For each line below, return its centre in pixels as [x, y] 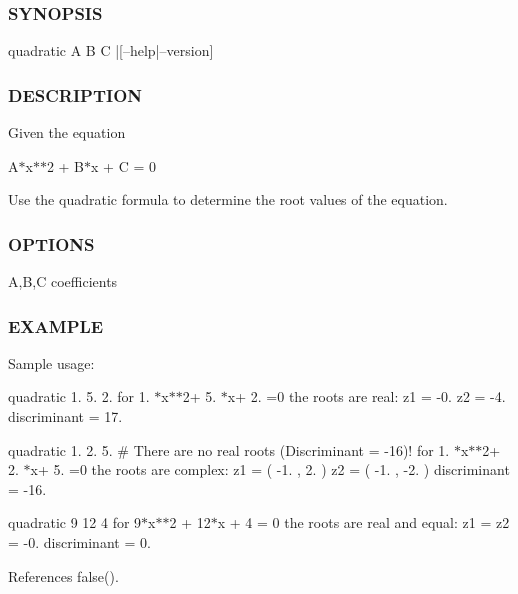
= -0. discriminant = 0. [79, 542]
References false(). [63, 575]
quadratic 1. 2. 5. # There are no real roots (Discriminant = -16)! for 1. [229, 449]
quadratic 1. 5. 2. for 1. [79, 396]
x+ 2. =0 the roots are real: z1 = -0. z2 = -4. [366, 396]
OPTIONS [51, 243]
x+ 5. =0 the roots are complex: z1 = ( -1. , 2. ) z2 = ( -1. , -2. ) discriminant [270, 469]
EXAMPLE [56, 325]
